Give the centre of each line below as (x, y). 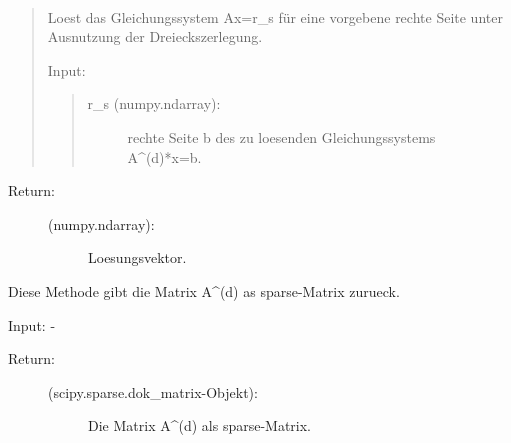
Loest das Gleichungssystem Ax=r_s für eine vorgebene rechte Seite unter (275, 16)
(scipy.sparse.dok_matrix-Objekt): (153, 391)
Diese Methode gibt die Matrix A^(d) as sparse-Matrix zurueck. (204, 290)
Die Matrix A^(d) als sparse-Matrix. (200, 425)
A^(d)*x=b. (164, 156)
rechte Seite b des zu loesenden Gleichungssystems (281, 136)
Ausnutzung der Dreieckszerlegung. (155, 36)
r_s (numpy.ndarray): (154, 103)
